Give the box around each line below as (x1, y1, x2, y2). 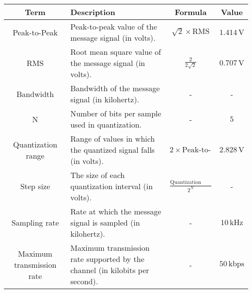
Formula (174, 6, 207, 17)
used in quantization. (70, 119, 142, 130)
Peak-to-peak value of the (70, 21, 157, 32)
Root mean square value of (70, 46, 161, 57)
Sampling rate (11, 217, 59, 228)
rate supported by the (70, 253, 144, 264)
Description (70, 6, 115, 17)
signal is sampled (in (70, 217, 140, 228)
